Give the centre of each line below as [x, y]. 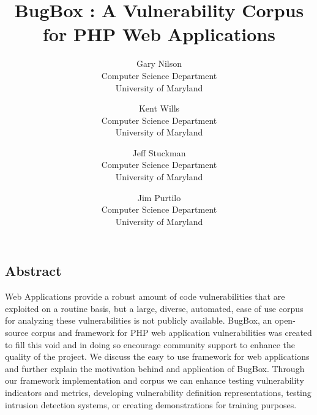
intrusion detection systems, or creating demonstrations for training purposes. [151, 404]
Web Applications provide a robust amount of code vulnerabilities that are [145, 296]
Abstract [33, 271]
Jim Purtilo [159, 197]
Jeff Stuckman [159, 152]
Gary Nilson [159, 63]
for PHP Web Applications [159, 34]
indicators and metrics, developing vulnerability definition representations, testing [158, 392]
